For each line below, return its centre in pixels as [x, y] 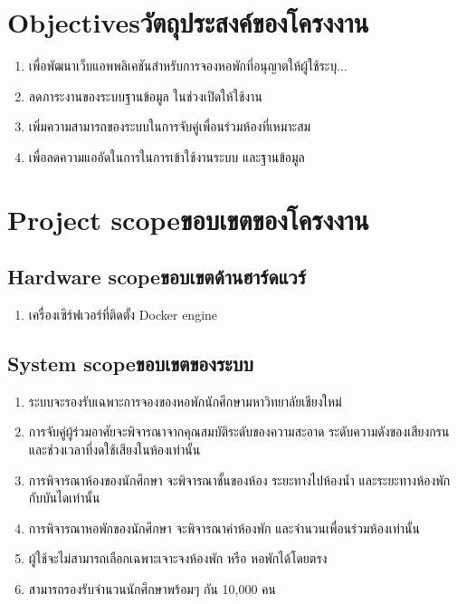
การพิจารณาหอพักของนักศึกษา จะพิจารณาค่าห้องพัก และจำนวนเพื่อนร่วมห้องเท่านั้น [224, 527]
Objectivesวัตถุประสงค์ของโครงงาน [188, 22]
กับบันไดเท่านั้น [64, 498]
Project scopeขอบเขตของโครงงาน [188, 219]
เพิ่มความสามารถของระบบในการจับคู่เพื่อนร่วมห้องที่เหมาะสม [170, 126]
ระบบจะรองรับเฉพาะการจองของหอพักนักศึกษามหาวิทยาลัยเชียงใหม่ [185, 401]
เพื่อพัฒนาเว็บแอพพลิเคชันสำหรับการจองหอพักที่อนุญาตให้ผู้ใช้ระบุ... [188, 66]
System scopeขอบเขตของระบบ [130, 364]
